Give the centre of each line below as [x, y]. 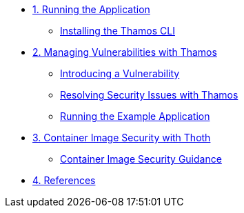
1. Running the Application [91, 9]
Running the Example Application [135, 116]
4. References [64, 180]
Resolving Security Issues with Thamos [149, 95]
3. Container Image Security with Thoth [122, 138]
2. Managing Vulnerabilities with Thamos [125, 52]
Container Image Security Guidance [141, 159]
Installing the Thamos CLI [118, 31]
